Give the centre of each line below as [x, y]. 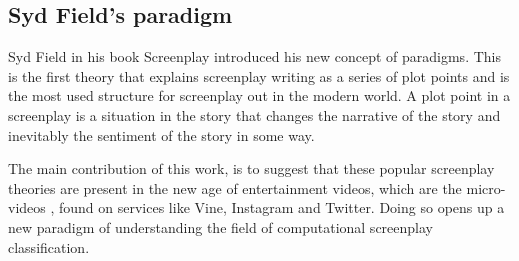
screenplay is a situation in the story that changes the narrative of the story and [254, 114]
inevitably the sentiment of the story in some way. [161, 134]
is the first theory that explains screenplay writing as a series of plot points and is [259, 75]
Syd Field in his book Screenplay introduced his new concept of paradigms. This [254, 56]
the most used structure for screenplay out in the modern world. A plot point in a [259, 95]
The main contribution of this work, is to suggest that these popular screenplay [251, 168]
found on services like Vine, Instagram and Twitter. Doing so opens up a [282, 207]
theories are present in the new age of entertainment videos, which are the [235, 187]
